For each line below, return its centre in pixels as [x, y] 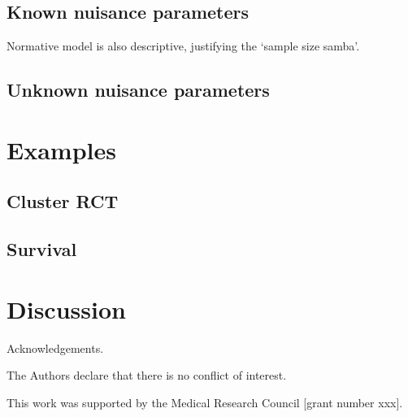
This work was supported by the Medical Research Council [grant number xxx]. [205, 402]
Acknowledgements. [55, 347]
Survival [42, 249]
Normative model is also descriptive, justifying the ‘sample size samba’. [183, 46]
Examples [61, 149]
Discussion [66, 308]
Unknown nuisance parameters [138, 90]
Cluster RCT [63, 201]
